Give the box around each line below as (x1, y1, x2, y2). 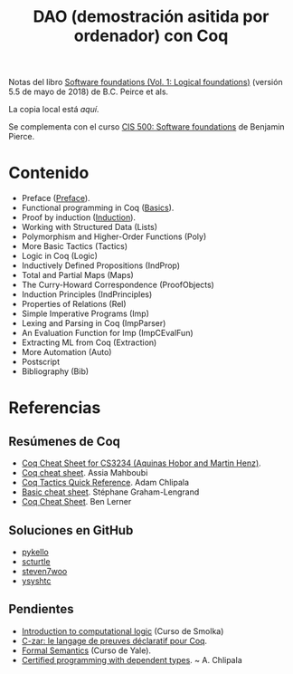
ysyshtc (21, 575, 52, 586)
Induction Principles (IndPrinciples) (21, 289, 153, 300)
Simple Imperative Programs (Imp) (21, 308, 150, 319)
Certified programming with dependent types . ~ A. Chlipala (21, 654, 242, 665)
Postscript (21, 356, 61, 368)
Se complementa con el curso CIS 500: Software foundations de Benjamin (8, 121, 286, 132)
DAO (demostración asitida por (33, 6, 269, 27)
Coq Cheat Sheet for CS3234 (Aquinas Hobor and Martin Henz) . (21, 457, 261, 468)
